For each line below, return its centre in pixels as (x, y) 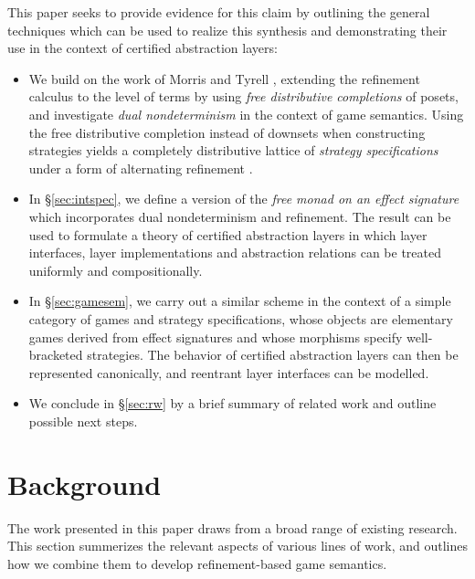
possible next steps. (83, 421)
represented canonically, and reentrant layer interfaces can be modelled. (229, 372)
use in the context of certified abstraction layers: (142, 48)
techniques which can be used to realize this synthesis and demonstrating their (227, 30)
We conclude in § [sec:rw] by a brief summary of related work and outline (232, 403)
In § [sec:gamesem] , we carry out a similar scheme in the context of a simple (240, 301)
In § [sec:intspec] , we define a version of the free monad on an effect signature (244, 199)
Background (84, 484)
